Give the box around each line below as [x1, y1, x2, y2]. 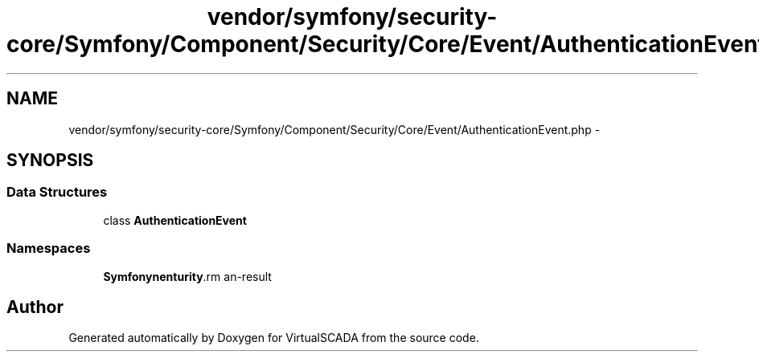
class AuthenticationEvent [103, 213, 247, 227]
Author [6, 296, 64, 317]
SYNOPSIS [6, 150, 94, 171]
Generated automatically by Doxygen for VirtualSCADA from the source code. [68, 331, 479, 345]
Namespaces [6, 240, 91, 257]
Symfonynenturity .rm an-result [103, 269, 272, 283]
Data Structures [6, 184, 108, 201]
